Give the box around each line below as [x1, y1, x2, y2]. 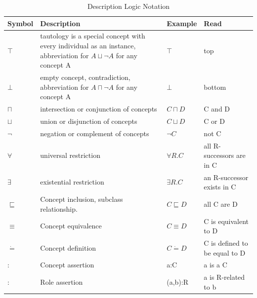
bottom [204, 81, 226, 92]
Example [167, 18, 197, 28]
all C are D [204, 198, 238, 209]
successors [204, 150, 234, 160]
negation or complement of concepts [40, 128, 149, 138]
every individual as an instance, [40, 40, 136, 51]
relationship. [40, 203, 78, 214]
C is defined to [204, 237, 248, 248]
